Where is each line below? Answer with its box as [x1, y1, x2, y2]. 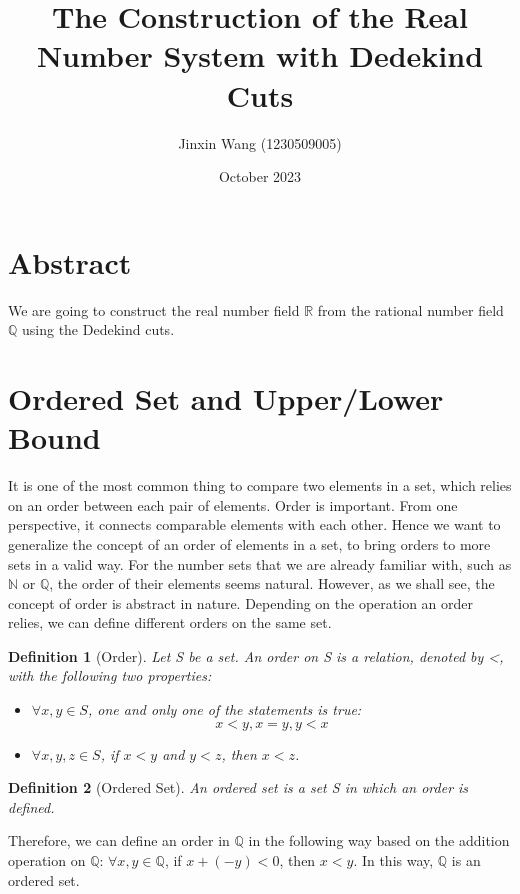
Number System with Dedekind [36, 35, 484, 76]
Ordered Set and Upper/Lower [8, 378, 444, 418]
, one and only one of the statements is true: [87, 699, 362, 720]
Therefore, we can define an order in [8, 830, 230, 851]
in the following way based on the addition [248, 830, 510, 851]
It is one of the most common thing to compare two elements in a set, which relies [8, 475, 512, 496]
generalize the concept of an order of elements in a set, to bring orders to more [8, 533, 491, 554]
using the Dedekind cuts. [22, 319, 175, 340]
